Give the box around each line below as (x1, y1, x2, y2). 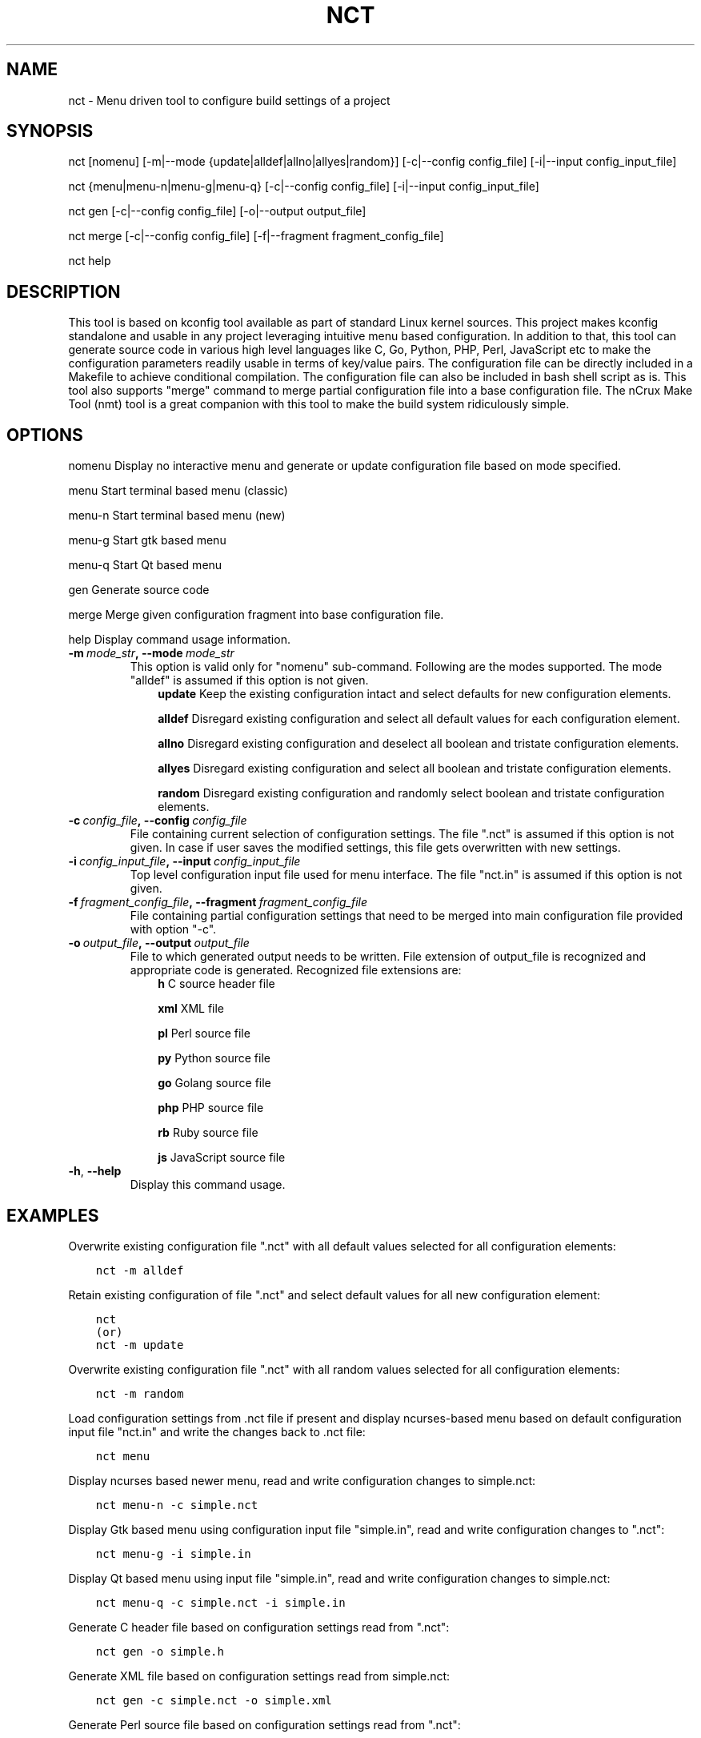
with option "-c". (130, 922, 217, 937)
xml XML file (158, 1001, 225, 1016)
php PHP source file (158, 1101, 264, 1115)
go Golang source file (158, 1076, 271, 1090)
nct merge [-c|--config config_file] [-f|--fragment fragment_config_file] (68, 229, 444, 243)
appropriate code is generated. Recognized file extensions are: (130, 963, 462, 977)
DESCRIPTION (6, 281, 121, 302)
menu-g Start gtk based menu (68, 533, 226, 548)
